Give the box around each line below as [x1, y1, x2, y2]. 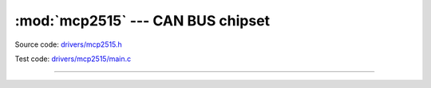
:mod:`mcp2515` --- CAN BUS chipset [14, 12, 271, 29]
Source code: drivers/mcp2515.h [14, 40, 123, 49]
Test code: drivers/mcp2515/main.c [14, 54, 132, 63]
